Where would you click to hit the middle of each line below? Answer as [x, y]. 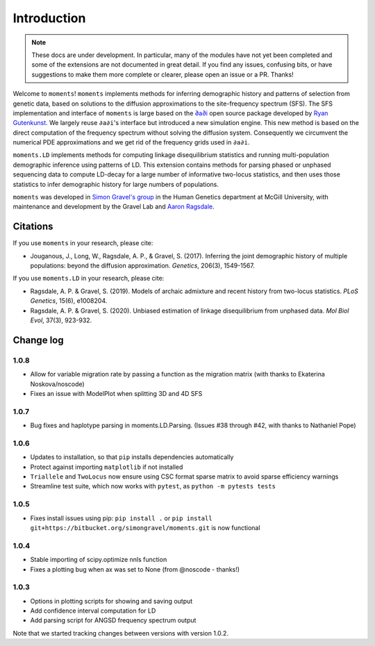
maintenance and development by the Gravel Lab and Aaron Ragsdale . [114, 207]
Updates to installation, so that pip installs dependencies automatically [132, 457]
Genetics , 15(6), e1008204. [69, 301]
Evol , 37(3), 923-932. [61, 320]
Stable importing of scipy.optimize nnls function [99, 560]
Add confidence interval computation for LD [93, 611]
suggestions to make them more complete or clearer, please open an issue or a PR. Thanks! [163, 74]
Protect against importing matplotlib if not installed [107, 467]
